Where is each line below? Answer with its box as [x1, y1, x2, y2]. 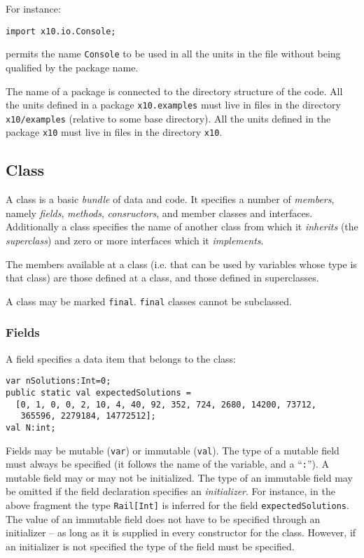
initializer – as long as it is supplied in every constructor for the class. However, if [6, 525, 356, 540]
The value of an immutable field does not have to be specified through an [6, 511, 321, 526]
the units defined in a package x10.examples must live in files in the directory [6, 97, 341, 112]
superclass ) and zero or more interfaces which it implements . [6, 233, 264, 248]
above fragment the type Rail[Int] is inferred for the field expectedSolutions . [6, 498, 349, 512]
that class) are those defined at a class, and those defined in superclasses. [6, 270, 319, 285]
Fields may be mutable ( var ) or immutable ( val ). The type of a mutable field [6, 442, 339, 457]
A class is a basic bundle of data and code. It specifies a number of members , [6, 192, 335, 207]
